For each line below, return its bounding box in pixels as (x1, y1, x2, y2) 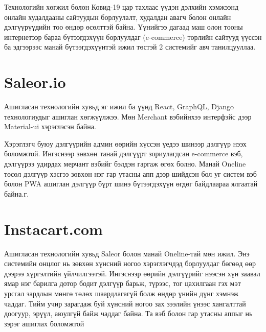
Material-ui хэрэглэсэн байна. (4, 121, 96, 132)
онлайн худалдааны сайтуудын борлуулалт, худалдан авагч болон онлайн (4, 11, 231, 22)
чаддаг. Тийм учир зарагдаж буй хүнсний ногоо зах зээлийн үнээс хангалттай (4, 298, 246, 309)
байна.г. (4, 188, 29, 199)
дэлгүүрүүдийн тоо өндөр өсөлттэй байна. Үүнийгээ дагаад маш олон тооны (4, 21, 243, 32)
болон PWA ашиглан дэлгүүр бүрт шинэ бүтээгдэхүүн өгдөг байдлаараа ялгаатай (4, 178, 258, 189)
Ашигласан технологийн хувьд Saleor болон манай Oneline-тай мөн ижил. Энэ (4, 248, 250, 258)
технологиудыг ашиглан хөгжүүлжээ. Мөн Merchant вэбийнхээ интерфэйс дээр (4, 111, 252, 122)
